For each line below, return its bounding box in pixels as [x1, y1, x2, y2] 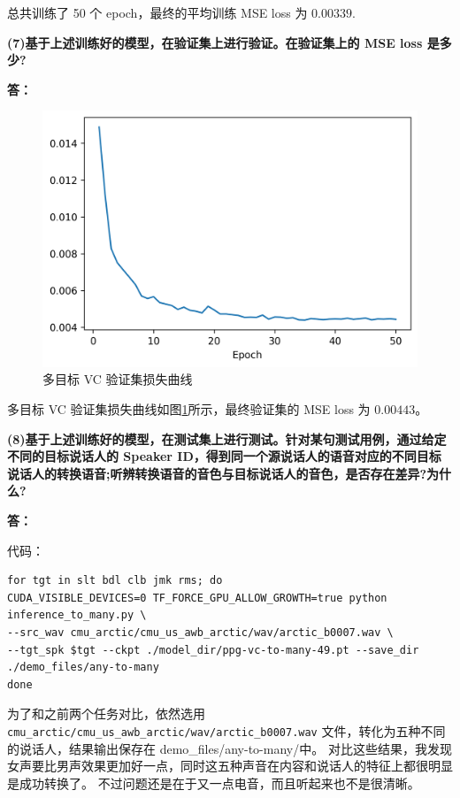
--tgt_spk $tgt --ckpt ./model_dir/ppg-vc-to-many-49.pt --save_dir [7, 643, 419, 656]
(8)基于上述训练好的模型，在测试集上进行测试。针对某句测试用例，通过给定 [7, 429, 447, 448]
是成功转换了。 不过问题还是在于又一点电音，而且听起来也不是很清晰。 [7, 773, 420, 792]
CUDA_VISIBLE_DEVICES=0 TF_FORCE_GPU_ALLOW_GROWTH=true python [7, 591, 387, 604]
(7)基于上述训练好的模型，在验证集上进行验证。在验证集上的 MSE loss [7, 33, 423, 51]
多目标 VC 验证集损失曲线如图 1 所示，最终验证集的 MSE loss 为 [7, 399, 371, 418]
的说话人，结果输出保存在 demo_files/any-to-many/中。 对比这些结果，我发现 [7, 739, 452, 757]
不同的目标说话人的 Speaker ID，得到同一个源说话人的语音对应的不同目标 [7, 447, 441, 465]
